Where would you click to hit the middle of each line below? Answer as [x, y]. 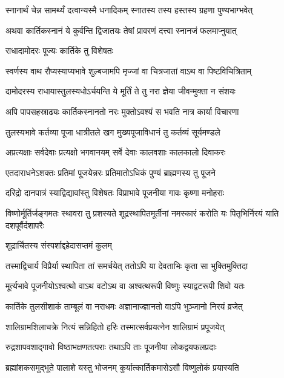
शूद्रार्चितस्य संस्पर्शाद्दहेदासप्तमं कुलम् [59, 245]
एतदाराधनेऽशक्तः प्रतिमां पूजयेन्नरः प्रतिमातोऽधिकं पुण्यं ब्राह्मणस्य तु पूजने [111, 172]
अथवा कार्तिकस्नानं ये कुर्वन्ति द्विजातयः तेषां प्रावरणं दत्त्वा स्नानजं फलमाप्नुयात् [121, 30]
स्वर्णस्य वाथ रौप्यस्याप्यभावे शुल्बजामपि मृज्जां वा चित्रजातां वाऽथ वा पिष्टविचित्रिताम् [129, 70]
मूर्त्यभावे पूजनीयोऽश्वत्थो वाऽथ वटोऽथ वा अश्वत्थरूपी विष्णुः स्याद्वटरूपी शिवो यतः [125, 286]
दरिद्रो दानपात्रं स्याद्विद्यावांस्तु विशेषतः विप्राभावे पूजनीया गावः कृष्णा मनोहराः [115, 193]
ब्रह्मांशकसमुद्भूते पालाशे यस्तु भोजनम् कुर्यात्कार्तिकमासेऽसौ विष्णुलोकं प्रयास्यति [122, 367]
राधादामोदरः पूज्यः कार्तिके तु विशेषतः [59, 51]
